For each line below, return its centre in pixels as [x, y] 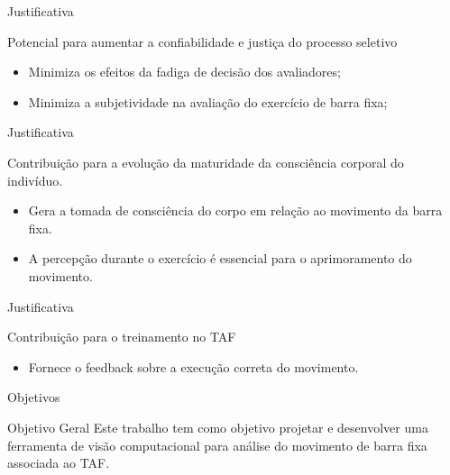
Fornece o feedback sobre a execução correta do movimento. [193, 366]
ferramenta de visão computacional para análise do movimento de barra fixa [217, 445]
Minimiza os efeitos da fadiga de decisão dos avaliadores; [184, 72]
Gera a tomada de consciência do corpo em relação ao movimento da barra [235, 210]
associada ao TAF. [59, 463]
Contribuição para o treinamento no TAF [122, 337]
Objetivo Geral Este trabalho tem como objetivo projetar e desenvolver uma [218, 427]
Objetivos [34, 397]
